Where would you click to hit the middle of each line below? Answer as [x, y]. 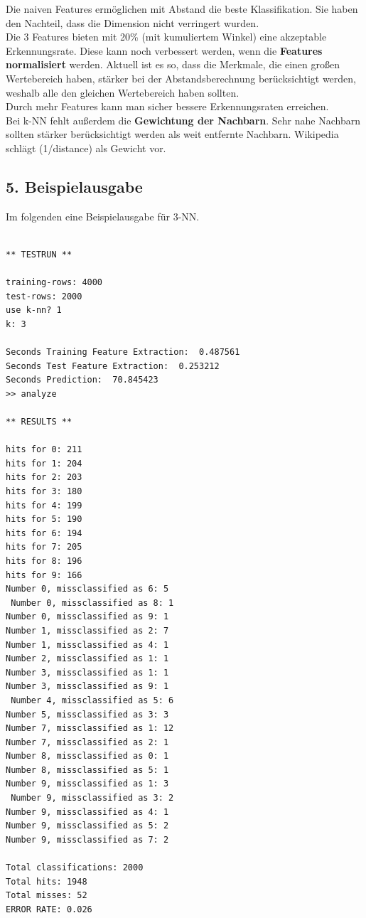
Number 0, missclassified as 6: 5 [87, 589]
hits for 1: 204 [44, 463]
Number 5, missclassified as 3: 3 [87, 714]
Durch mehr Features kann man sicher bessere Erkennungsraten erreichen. [167, 106]
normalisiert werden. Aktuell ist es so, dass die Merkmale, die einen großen [173, 64]
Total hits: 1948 [47, 881]
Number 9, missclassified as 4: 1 [87, 812]
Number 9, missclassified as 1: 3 [87, 784]
